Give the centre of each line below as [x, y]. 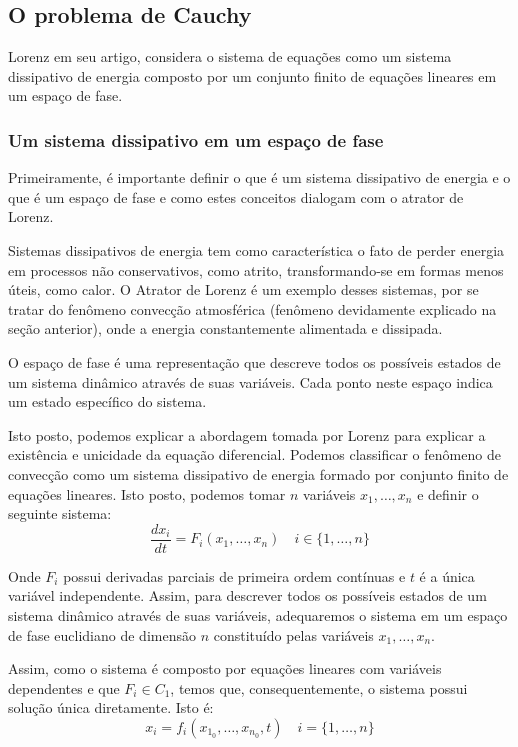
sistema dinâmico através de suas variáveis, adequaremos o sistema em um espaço [258, 614]
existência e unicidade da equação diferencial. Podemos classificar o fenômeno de [254, 454]
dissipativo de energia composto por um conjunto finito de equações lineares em [252, 75]
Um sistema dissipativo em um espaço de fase [196, 139]
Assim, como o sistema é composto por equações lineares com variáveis [225, 668]
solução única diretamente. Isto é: [111, 707]
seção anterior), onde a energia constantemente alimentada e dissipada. [225, 328]
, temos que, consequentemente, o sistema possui [319, 687]
